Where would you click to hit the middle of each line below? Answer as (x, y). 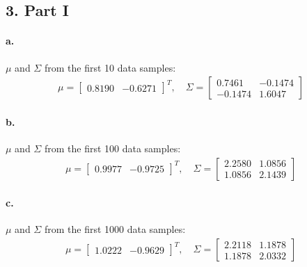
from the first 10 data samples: (110, 67)
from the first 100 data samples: (112, 148)
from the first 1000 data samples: (115, 229)
